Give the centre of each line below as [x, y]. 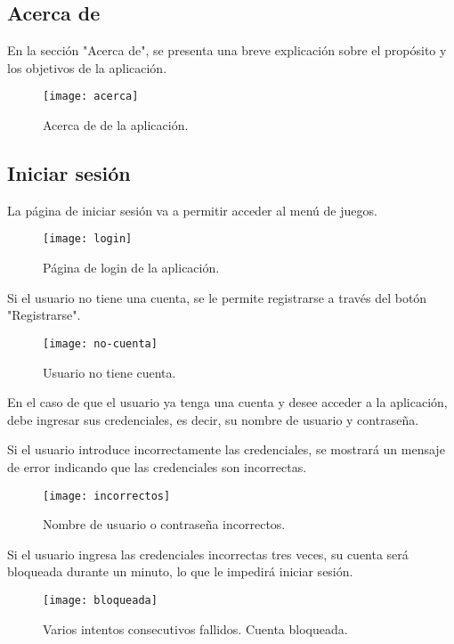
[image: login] [88, 239]
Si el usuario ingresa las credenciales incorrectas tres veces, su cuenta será [208, 554]
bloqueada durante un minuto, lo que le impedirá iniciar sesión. [180, 571]
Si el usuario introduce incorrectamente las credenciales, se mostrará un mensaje [226, 449]
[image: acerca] [91, 97]
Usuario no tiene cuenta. [109, 372]
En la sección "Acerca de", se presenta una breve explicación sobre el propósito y [227, 50]
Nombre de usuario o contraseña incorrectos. [164, 524]
